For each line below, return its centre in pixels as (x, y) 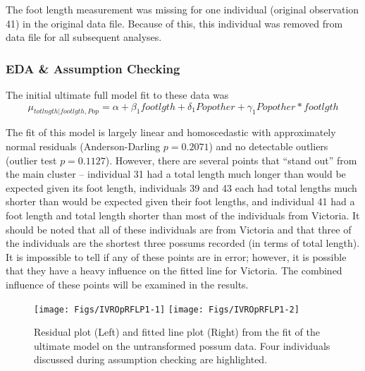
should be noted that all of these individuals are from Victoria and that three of (179, 229)
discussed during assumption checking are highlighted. (151, 359)
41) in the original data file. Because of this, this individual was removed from (174, 23)
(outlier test (31, 160)
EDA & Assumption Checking (93, 68)
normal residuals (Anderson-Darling (83, 146)
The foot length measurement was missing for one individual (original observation (182, 9)
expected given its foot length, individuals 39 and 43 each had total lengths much (181, 187)
